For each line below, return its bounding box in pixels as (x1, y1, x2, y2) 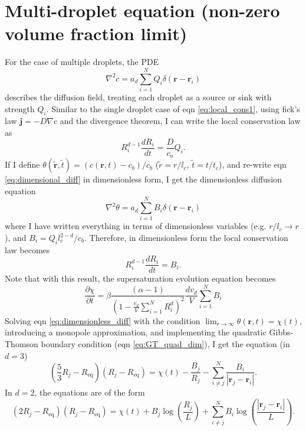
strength (5, 102, 35, 115)
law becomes (5, 243, 50, 256)
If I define (5, 158, 40, 171)
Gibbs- (269, 326, 294, 338)
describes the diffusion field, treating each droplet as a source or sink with (5, 91, 272, 103)
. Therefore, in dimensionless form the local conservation (84, 231, 288, 244)
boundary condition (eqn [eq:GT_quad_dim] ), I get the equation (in (41, 338, 290, 350)
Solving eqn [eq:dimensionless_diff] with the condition (5, 314, 200, 326)
